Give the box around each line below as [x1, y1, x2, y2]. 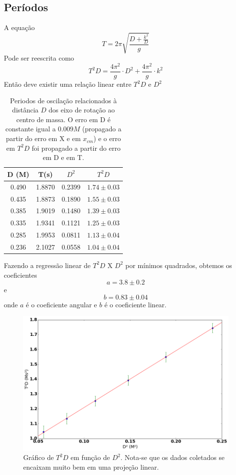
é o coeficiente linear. [104, 299, 167, 309]
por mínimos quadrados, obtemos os [125, 260, 232, 270]
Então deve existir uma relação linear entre [4, 79, 132, 89]
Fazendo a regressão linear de [4, 260, 91, 270]
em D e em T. [43, 152, 84, 162]
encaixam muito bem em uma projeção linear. [23, 461, 159, 472]
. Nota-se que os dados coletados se [120, 452, 225, 462]
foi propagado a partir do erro [31, 142, 121, 153]
